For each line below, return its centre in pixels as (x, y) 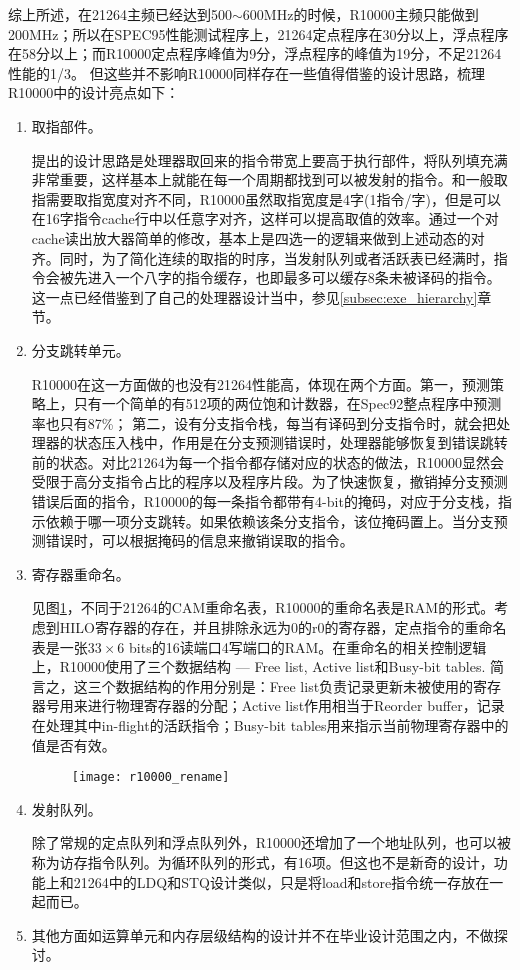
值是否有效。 (73, 744)
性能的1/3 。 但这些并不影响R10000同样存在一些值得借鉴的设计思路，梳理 (246, 72)
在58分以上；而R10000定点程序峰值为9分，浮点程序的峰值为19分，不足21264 (255, 53)
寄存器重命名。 (80, 573)
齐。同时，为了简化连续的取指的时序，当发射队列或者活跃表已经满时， (262, 257)
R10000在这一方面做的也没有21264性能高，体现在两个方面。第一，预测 (261, 383)
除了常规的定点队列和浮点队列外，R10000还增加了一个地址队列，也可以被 (271, 842)
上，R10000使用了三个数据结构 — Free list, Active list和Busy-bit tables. (258, 666)
